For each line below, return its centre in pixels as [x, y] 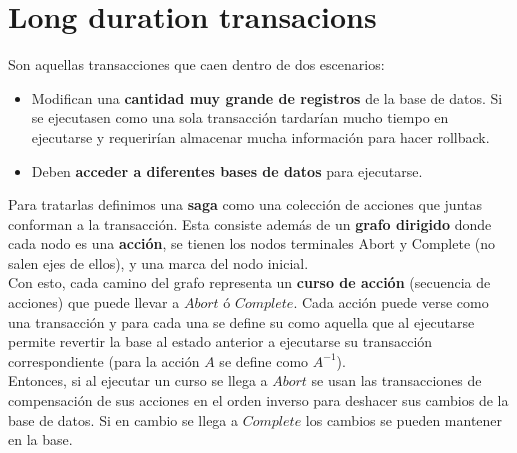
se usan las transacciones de [396, 380]
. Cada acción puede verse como [391, 302]
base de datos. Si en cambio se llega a [123, 419]
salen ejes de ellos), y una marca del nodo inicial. [158, 262]
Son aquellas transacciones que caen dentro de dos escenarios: [196, 64]
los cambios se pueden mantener [404, 419]
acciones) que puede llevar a [94, 302]
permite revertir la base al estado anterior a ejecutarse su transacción [220, 341]
